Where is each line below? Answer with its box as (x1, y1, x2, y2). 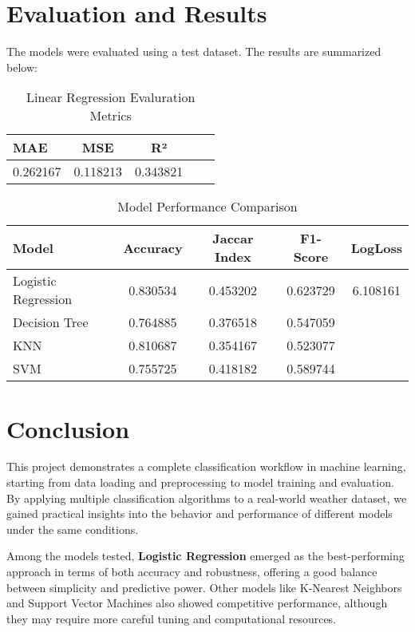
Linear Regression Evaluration (26, 88, 196, 107)
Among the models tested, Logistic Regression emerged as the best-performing (6, 547, 405, 564)
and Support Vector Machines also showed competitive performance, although (6, 594, 388, 611)
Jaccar (212, 229, 254, 248)
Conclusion (6, 412, 130, 444)
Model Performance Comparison (117, 197, 298, 216)
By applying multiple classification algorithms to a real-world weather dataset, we (6, 489, 407, 506)
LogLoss (350, 238, 402, 257)
